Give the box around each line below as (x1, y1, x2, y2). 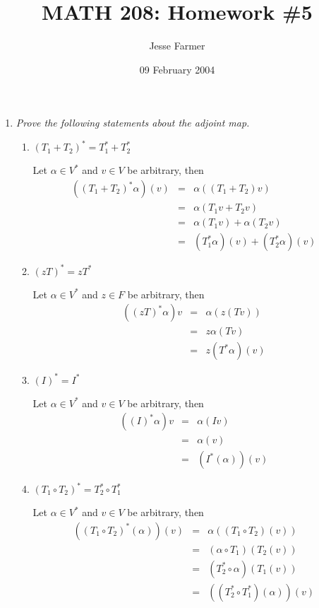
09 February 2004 (139, 62, 215, 76)
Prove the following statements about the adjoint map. (16, 115, 250, 130)
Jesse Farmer (149, 38, 205, 53)
